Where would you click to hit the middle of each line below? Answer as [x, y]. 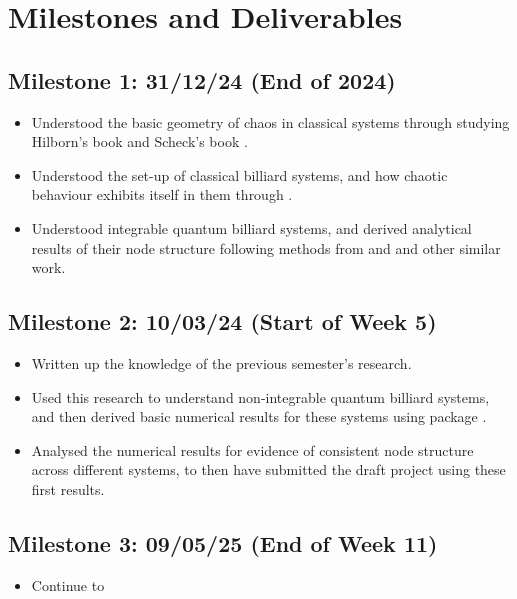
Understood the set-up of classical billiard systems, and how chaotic [239, 174]
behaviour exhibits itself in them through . [162, 194]
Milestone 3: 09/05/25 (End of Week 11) [223, 542]
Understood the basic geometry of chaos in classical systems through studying [270, 121]
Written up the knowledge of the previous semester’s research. [221, 362]
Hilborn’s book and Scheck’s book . [139, 141]
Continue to [68, 584]
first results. [68, 488]
